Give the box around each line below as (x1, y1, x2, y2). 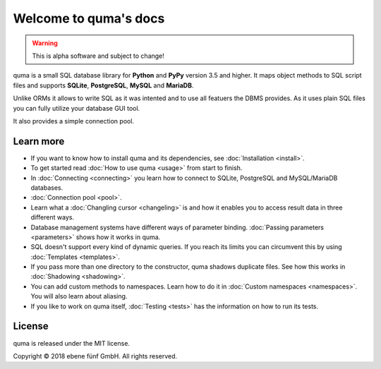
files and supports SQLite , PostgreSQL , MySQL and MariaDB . (13, 81, 194, 90)
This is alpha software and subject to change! (32, 52, 165, 60)
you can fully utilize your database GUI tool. (13, 104, 140, 112)
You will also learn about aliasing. (30, 292, 128, 301)
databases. (30, 183, 64, 192)
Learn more (13, 135, 65, 147)
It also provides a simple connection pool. (13, 116, 134, 125)
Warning (32, 39, 58, 47)
